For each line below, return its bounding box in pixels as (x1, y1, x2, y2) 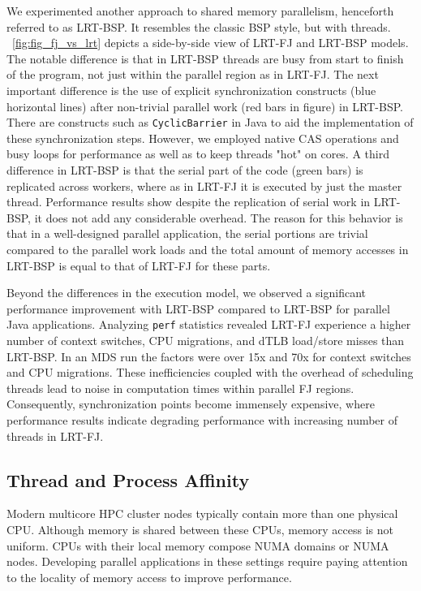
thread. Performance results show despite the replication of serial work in (6, 193, 371, 210)
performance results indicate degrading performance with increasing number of (6, 411, 398, 428)
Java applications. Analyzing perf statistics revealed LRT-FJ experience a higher (6, 316, 411, 333)
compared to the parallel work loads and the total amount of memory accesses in (6, 240, 409, 257)
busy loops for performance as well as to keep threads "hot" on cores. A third (6, 145, 389, 162)
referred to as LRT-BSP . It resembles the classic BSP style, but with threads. (6, 18, 391, 35)
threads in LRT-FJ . (6, 427, 104, 444)
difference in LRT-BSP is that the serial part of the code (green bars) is (6, 162, 363, 178)
